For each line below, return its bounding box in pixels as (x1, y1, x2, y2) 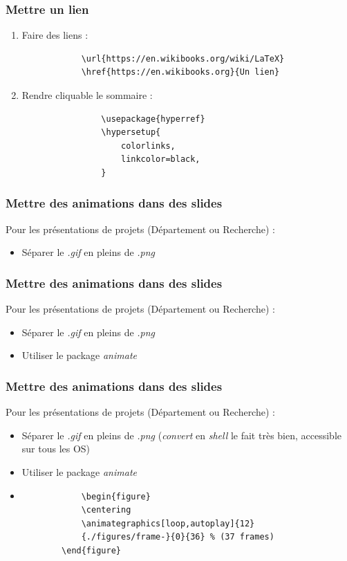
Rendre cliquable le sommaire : (21, 88, 153, 102)
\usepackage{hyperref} (101, 113, 205, 124)
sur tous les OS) (21, 441, 91, 456)
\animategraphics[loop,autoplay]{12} (81, 518, 255, 528)
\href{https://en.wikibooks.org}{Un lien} (81, 67, 280, 77)
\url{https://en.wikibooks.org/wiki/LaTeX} (81, 53, 285, 64)
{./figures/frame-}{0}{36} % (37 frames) (81, 532, 274, 542)
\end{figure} (62, 545, 121, 555)
